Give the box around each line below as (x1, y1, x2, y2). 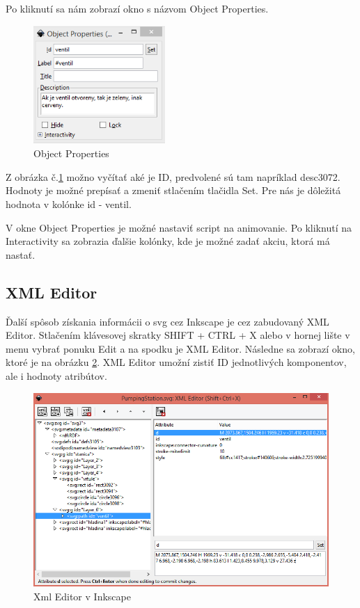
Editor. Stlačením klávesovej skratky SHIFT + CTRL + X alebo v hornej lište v (6, 328, 350, 342)
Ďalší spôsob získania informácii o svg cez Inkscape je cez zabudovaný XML (6, 314, 329, 328)
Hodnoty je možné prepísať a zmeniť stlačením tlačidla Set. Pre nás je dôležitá (6, 183, 341, 198)
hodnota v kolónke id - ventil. (6, 197, 132, 211)
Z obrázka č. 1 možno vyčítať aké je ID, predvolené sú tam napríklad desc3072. (6, 169, 341, 184)
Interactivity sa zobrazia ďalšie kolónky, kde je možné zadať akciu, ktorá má (6, 234, 330, 248)
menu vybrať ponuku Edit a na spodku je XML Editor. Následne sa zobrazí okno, (6, 341, 355, 355)
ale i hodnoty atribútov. (6, 368, 107, 383)
